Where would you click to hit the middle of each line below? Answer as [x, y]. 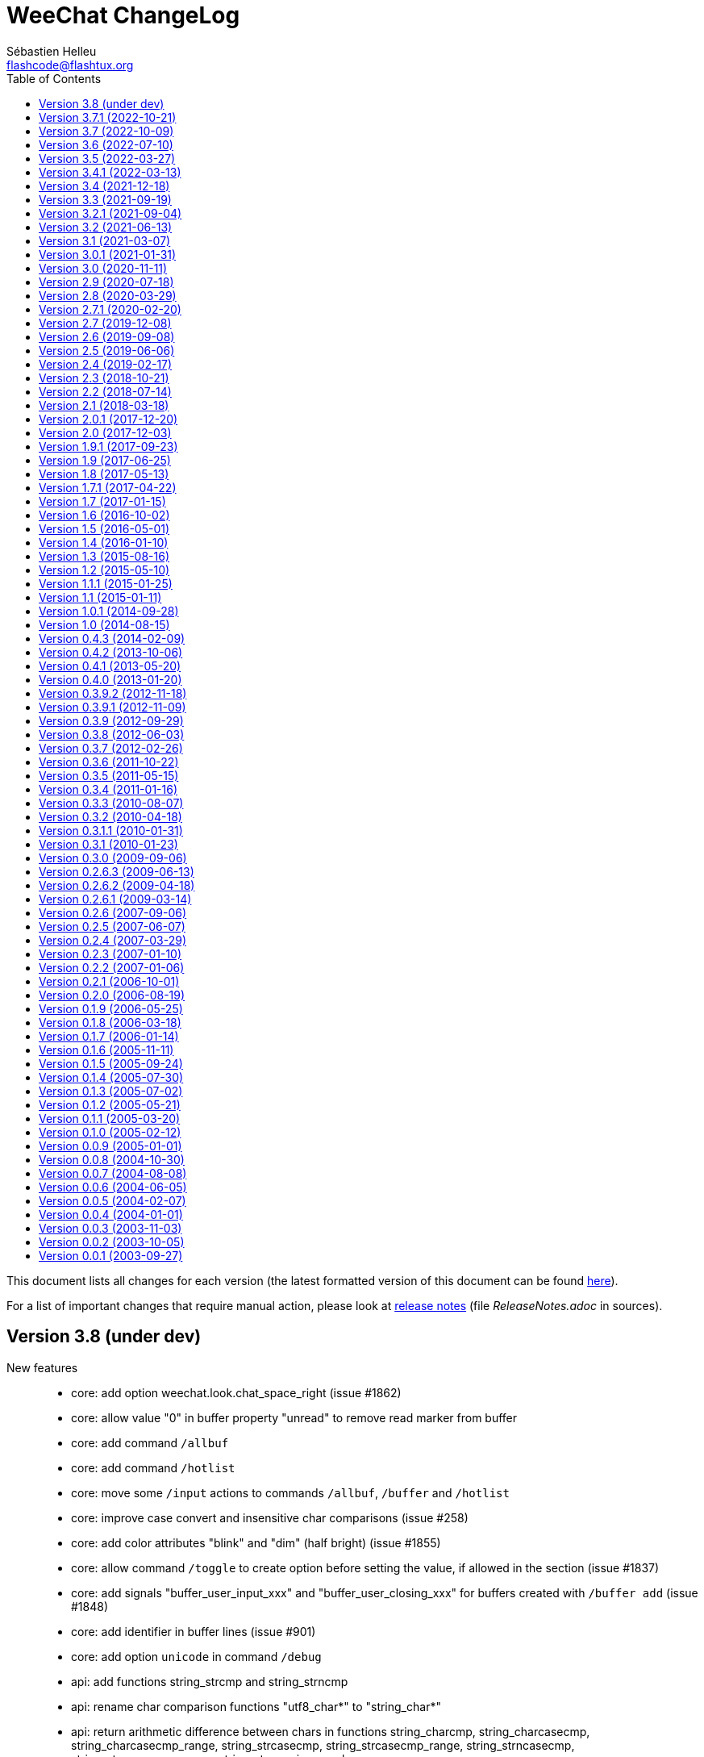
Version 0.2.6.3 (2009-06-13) [117, 871]
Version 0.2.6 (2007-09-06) [113, 912]
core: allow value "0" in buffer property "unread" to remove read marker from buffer [294, 1417]
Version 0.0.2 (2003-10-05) [112, 1242]
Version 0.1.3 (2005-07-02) [111, 1091]
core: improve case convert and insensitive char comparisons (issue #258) [270, 1517]
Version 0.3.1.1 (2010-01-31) [111, 830]
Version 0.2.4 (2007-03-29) [112, 940]
